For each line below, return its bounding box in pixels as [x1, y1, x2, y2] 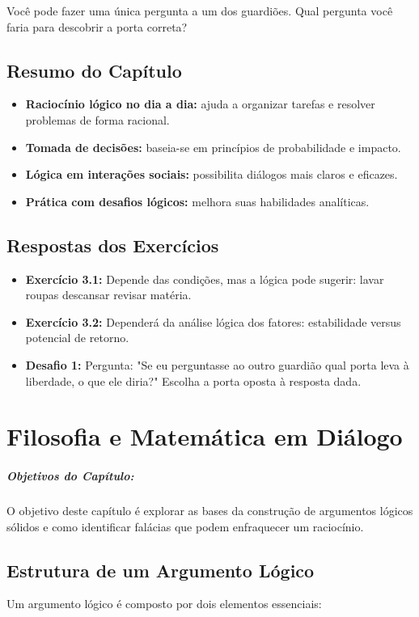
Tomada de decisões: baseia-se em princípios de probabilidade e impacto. [25, 138, 401, 155]
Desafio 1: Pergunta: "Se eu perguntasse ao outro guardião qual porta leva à [25, 356, 409, 373]
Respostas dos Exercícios [6, 232, 219, 257]
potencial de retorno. [25, 329, 129, 346]
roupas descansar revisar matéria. [25, 286, 192, 303]
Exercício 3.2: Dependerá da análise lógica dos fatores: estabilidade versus [25, 313, 401, 330]
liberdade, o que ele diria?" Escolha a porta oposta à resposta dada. [25, 372, 362, 389]
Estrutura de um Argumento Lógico [6, 557, 315, 582]
